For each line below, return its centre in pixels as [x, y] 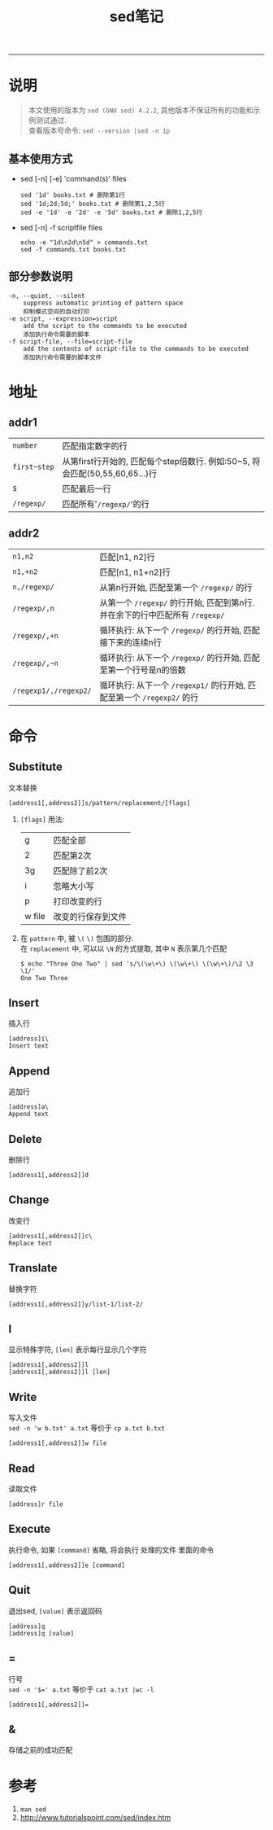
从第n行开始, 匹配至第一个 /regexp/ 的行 [176, 587]
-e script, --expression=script [63, 318]
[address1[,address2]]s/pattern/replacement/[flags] [100, 803]
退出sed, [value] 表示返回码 [56, 1611]
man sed [33, 1810]
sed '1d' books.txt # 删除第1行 [72, 195]
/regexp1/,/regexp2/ [52, 690]
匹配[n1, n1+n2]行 [135, 572]
